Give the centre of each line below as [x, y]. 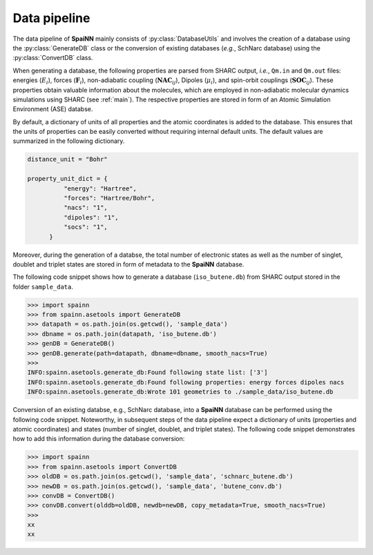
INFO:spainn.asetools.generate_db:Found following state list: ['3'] [147, 372]
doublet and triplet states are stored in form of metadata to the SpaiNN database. [128, 264]
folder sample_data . [43, 286]
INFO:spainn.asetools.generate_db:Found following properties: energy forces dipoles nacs [186, 382]
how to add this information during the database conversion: [99, 439]
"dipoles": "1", [91, 217]
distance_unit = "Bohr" [68, 159]
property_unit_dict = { [68, 179]
